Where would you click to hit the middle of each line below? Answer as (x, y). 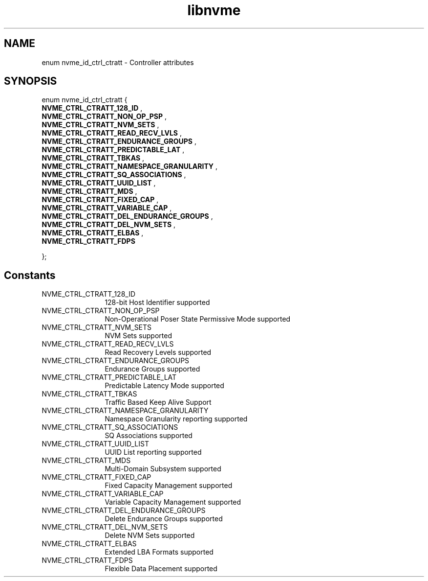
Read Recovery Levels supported (158, 352)
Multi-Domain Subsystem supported (163, 469)
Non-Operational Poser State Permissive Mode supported (198, 319)
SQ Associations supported (149, 436)
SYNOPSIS (31, 81)
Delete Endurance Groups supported (164, 519)
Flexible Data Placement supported (161, 569)
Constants (30, 275)
